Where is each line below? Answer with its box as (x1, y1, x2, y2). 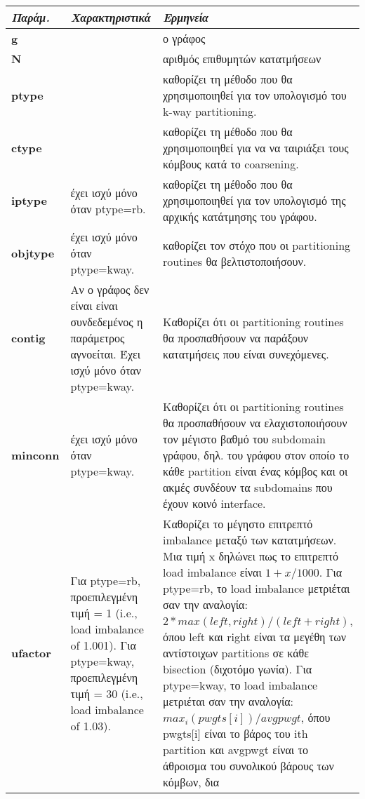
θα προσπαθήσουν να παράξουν (162, 330, 309, 346)
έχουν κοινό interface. (162, 495, 266, 511)
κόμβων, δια (162, 774, 220, 790)
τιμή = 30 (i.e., (70, 685, 143, 701)
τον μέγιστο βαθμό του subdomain (162, 431, 326, 447)
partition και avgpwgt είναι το (162, 741, 308, 758)
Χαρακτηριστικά (70, 9, 151, 25)
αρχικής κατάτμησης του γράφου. (162, 208, 317, 224)
